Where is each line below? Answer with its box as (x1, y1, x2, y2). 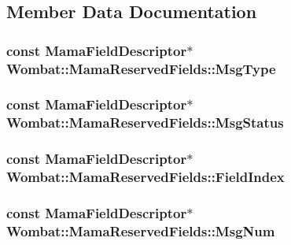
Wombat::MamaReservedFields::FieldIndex (6, 167, 285, 187)
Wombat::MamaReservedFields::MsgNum (6, 221, 275, 240)
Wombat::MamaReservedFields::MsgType (6, 58, 276, 78)
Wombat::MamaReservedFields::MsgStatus (6, 113, 284, 132)
